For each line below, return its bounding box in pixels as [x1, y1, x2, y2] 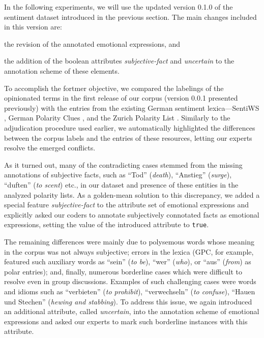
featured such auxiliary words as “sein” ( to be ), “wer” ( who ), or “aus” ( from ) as [4, 256, 251, 267]
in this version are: [4, 21, 62, 32]
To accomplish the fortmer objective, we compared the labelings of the [4, 82, 224, 93]
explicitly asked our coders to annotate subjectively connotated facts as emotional [4, 209, 259, 220]
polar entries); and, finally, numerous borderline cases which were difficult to [4, 266, 243, 276]
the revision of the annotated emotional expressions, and [4, 38, 181, 49]
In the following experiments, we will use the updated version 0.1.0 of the [4, 2, 233, 12]
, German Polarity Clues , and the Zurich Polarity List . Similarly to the [4, 112, 230, 123]
